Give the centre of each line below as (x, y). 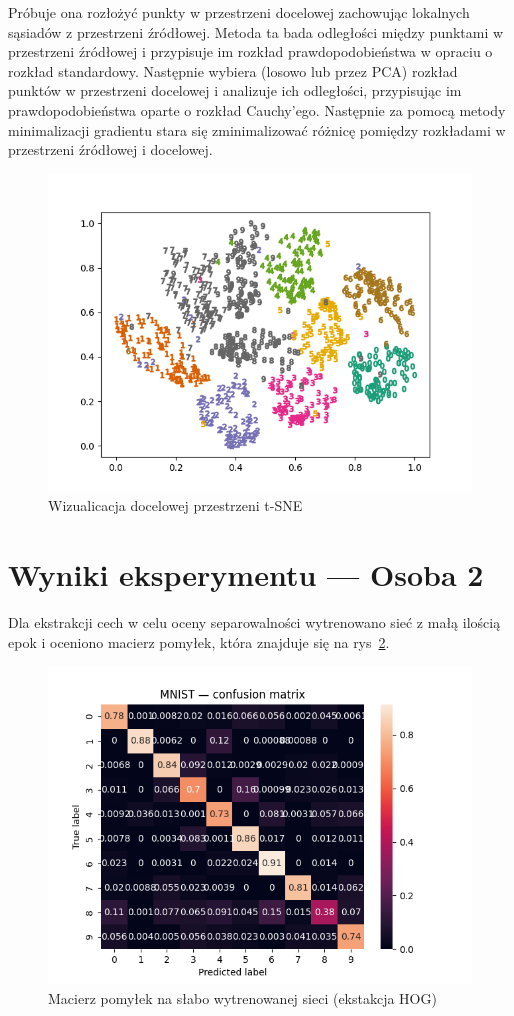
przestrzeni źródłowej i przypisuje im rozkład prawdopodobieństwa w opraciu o (250, 51)
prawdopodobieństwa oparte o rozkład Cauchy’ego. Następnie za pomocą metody (257, 109)
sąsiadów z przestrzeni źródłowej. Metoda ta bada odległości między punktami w (256, 31)
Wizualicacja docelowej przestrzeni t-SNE (175, 505)
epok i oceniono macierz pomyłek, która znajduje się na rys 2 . (199, 641)
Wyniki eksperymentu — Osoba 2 (246, 574)
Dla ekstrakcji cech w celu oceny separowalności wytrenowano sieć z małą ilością (254, 622)
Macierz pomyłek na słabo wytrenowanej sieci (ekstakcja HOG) (242, 997)
